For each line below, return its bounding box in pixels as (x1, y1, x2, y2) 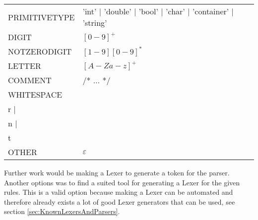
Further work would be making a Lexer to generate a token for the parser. (4, 167, 230, 177)
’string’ (82, 17, 107, 28)
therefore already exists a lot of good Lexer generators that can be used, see (4, 196, 235, 207)
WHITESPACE (8, 89, 63, 100)
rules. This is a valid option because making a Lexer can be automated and (4, 187, 233, 197)
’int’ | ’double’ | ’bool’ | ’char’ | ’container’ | (82, 5, 234, 17)
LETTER (8, 60, 41, 71)
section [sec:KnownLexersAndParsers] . (4, 206, 120, 217)
